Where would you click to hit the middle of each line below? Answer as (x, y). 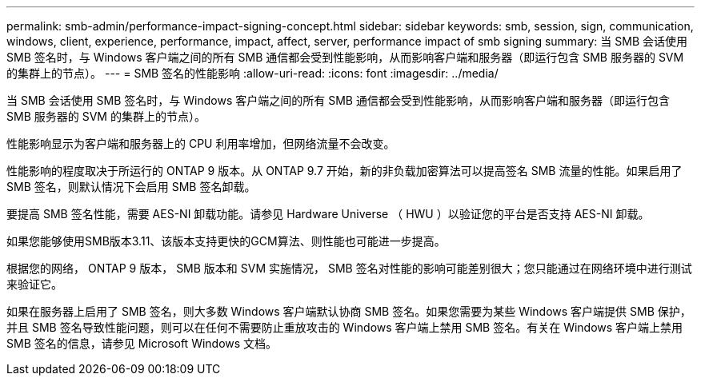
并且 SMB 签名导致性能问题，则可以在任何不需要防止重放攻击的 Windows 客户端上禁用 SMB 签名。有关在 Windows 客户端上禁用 (345, 327)
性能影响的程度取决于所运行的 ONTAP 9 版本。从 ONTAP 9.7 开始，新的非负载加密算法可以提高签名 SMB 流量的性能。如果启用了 (344, 171)
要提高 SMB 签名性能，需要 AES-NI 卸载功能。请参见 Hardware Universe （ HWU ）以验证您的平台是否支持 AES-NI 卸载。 (328, 214)
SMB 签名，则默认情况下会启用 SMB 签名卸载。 (131, 187)
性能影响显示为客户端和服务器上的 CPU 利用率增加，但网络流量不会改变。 (201, 143)
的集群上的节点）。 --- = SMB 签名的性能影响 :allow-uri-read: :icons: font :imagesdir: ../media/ (252, 73)
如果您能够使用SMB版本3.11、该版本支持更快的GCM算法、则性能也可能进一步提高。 (226, 241)
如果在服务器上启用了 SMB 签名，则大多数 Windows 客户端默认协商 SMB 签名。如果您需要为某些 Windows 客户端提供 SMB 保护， (349, 311)
